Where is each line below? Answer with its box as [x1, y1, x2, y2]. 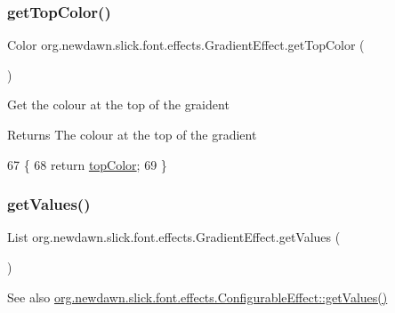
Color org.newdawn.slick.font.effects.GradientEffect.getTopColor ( [7, 36, 365, 54]
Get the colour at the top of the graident [7, 95, 230, 114]
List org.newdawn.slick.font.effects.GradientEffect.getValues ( [7, 228, 341, 246]
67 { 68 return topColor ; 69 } [7, 155, 167, 173]
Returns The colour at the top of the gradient [7, 125, 257, 143]
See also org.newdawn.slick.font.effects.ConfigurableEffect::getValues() [7, 287, 388, 306]
